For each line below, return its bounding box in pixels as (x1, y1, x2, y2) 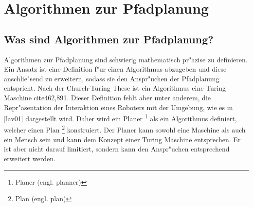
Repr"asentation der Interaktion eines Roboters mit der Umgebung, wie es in (4, 102, 233, 112)
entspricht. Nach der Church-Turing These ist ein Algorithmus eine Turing (4, 83, 226, 93)
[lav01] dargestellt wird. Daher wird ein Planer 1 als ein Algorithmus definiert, (4, 112, 237, 123)
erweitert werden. (4, 153, 55, 163)
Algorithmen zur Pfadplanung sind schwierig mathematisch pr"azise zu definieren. (4, 54, 248, 64)
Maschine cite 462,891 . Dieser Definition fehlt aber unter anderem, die (4, 92, 211, 102)
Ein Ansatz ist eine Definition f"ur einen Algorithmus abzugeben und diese (4, 64, 227, 74)
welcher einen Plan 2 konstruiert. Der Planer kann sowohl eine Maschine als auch (4, 123, 246, 135)
